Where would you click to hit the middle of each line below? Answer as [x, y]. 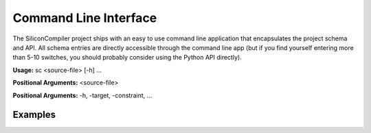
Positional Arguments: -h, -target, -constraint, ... [82, 95]
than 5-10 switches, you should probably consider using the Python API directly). [127, 58]
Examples [34, 115]
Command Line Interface [85, 18]
